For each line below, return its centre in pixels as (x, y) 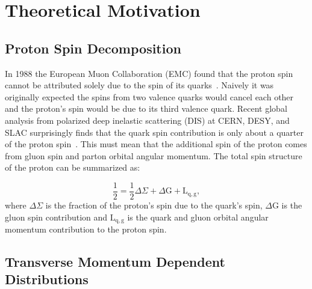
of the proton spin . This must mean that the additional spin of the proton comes (156, 144)
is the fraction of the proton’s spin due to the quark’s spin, (154, 205)
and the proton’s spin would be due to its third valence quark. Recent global (146, 108)
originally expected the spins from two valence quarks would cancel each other (149, 96)
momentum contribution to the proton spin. (86, 229)
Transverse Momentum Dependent (115, 262)
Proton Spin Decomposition (93, 48)
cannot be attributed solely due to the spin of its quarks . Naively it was (139, 85)
